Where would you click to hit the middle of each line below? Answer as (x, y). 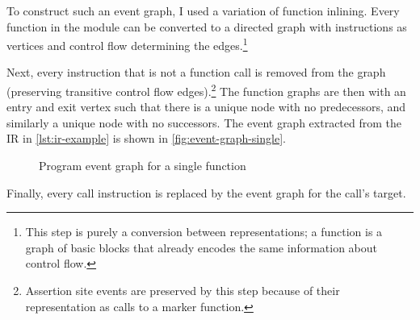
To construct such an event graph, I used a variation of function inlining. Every (203, 10)
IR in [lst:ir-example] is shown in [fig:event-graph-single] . (146, 138)
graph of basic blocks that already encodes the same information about (202, 247)
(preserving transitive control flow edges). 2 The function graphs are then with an (206, 90)
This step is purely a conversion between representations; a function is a (204, 232)
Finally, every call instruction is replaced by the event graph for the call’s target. (206, 192)
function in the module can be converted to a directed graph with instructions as (207, 26)
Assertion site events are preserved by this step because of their (183, 291)
